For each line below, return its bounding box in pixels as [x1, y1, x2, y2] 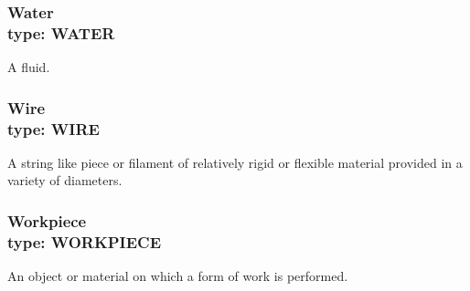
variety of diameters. [7, 171, 123, 190]
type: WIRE [7, 117, 100, 140]
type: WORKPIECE [7, 230, 162, 253]
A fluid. [7, 57, 50, 77]
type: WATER [7, 21, 115, 44]
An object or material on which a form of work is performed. [7, 266, 348, 286]
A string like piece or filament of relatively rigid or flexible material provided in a [7, 152, 463, 171]
